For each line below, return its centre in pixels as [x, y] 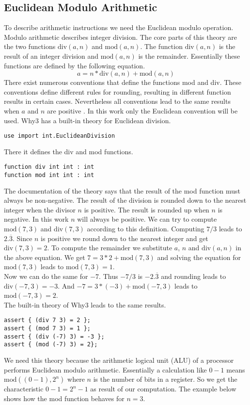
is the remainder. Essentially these [189, 56]
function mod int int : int [49, 175]
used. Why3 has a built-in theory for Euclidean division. [87, 120]
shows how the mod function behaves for [64, 398]
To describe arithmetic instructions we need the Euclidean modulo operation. [119, 27]
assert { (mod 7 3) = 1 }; [47, 329]
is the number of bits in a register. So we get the [165, 379]
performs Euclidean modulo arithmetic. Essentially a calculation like [105, 369]
